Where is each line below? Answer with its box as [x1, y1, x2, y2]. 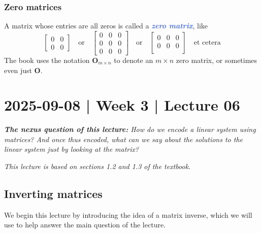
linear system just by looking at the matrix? [4, 144, 139, 154]
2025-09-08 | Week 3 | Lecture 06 [4, 94, 240, 115]
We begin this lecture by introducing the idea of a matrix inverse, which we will [4, 209, 252, 220]
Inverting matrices [4, 185, 103, 201]
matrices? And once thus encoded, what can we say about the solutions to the [4, 134, 243, 144]
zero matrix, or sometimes [176, 54, 257, 65]
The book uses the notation [4, 54, 90, 65]
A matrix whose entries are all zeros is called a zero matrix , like [4, 20, 208, 31]
